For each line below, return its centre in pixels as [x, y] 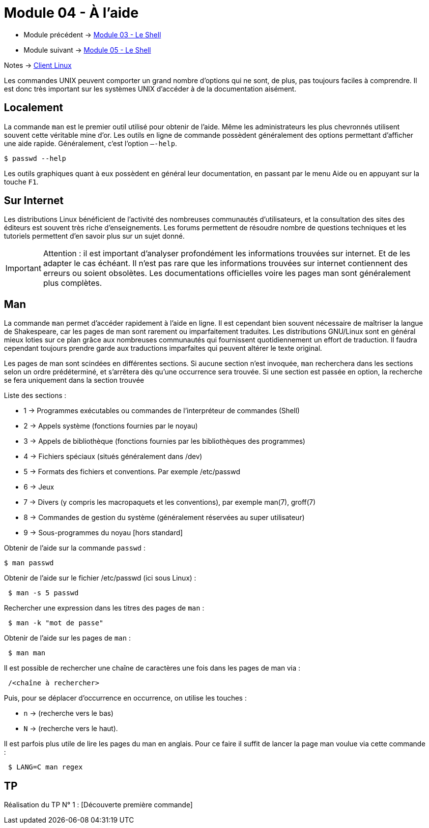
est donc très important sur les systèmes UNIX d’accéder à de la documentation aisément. [150, 89]
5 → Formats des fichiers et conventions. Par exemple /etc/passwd [132, 472]
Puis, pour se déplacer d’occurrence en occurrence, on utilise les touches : [125, 698]
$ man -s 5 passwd [43, 593]
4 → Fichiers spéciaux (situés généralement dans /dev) [113, 457]
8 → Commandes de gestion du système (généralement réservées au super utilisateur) [164, 518]
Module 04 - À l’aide [71, 13]
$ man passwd [29, 563]
